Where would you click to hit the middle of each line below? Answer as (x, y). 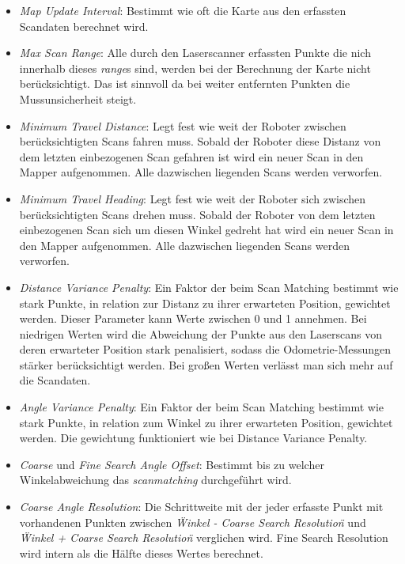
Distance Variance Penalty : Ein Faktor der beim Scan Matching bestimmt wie (209, 287)
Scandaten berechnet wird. (84, 26)
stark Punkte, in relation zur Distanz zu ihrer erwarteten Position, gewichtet (205, 303)
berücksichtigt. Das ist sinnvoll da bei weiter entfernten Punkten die (185, 83)
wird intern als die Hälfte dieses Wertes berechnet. (141, 553)
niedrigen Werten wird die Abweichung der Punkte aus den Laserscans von (201, 333)
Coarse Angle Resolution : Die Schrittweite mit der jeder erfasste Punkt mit (201, 507)
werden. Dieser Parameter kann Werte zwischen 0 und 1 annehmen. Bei (193, 318)
